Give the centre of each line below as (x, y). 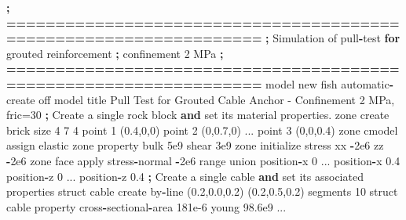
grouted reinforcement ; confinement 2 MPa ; (115, 53)
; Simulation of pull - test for (333, 38)
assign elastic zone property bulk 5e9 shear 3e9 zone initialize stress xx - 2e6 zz (195, 145)
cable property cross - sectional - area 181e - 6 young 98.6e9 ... (146, 206)
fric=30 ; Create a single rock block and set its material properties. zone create (198, 115)
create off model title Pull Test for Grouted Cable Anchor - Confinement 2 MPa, (201, 99)
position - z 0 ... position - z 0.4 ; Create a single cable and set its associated (185, 176)
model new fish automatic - (330, 83)
